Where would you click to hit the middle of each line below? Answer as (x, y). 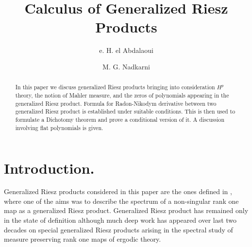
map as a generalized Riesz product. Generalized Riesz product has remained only (126, 210)
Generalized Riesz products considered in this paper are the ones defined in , (118, 191)
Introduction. (49, 168)
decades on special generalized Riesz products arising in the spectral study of (118, 229)
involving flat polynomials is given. (59, 127)
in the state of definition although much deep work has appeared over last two (120, 220)
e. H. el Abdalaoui (126, 50)
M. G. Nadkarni (126, 66)
